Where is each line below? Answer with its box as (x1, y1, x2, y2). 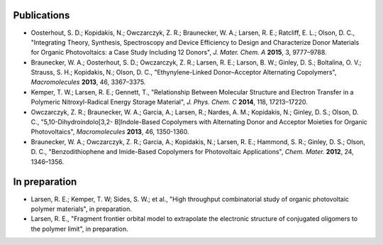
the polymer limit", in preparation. (30, 224, 128, 233)
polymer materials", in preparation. (30, 205, 133, 213)
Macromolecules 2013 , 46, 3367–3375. (30, 78, 146, 87)
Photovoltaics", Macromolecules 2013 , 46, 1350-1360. (30, 128, 189, 136)
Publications (13, 9, 70, 21)
